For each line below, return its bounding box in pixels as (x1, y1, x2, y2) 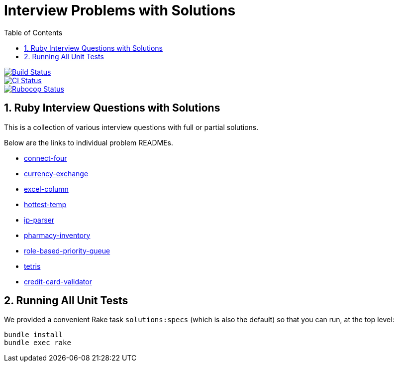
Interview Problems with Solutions (4, 2, 236, 19)
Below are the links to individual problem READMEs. (4, 138, 173, 147)
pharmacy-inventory (24, 231, 91, 240)
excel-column (24, 184, 69, 193)
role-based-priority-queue (24, 246, 110, 255)
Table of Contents (4, 28, 63, 37)
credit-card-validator (24, 277, 92, 286)
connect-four (24, 153, 67, 162)
